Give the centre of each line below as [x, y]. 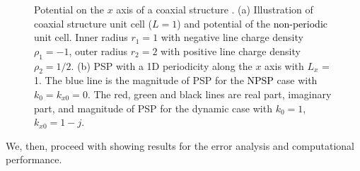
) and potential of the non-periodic [252, 23]
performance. [34, 159]
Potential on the [69, 9]
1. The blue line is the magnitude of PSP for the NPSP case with [176, 80]
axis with [284, 65]
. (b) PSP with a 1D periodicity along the [162, 65]
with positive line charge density [231, 51]
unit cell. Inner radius [81, 37]
